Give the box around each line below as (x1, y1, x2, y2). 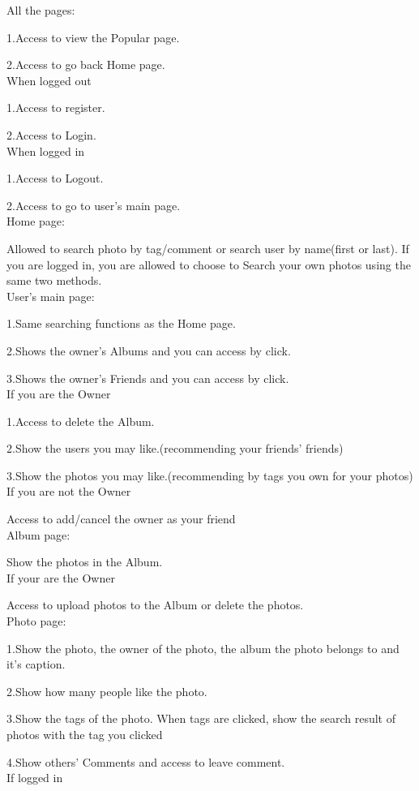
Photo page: (6, 613, 66, 630)
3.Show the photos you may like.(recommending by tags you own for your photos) (6, 466, 413, 484)
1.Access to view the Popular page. (6, 28, 180, 45)
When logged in (6, 142, 85, 159)
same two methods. (6, 272, 102, 289)
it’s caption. (6, 656, 66, 673)
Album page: (6, 526, 71, 543)
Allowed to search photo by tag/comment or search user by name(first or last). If (6, 239, 409, 256)
